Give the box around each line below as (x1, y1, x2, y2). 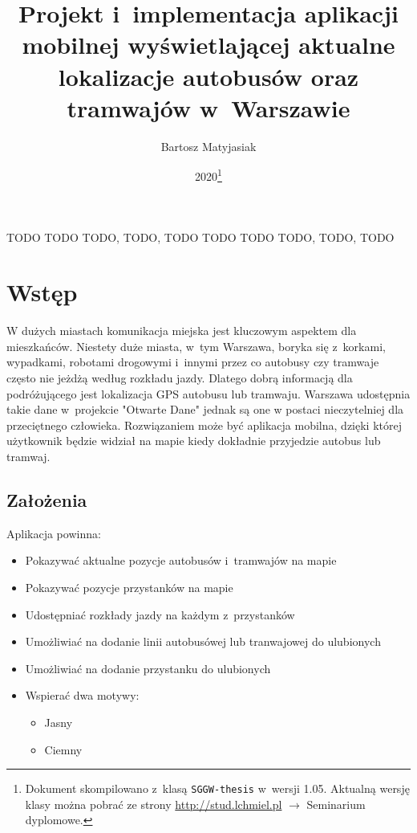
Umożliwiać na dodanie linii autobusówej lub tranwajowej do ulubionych (25, 633, 381, 650)
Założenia (6, 487, 87, 512)
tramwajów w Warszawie (67, 91, 350, 124)
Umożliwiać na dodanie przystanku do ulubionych (25, 659, 271, 676)
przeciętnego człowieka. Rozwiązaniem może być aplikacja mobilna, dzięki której (6, 416, 402, 433)
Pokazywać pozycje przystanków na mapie (25, 578, 233, 595)
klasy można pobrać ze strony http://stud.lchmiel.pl (25, 795, 282, 812)
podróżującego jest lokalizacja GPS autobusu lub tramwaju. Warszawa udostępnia (6, 385, 411, 402)
